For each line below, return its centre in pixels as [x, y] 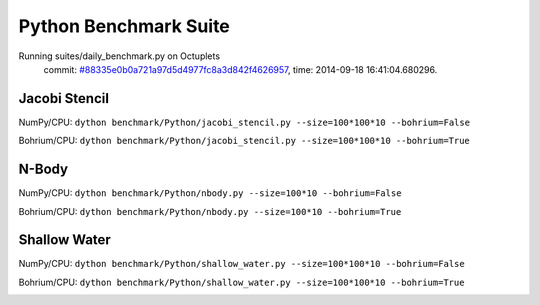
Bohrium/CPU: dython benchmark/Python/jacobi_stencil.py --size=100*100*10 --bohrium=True [244, 141]
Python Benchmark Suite [124, 26]
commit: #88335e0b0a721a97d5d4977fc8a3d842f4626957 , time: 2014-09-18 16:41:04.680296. [240, 69]
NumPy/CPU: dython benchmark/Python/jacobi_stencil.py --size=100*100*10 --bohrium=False [244, 122]
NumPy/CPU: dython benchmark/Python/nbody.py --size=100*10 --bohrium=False [210, 193]
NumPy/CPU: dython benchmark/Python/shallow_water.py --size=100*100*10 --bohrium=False [241, 264]
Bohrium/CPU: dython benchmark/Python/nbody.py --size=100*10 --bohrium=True [210, 211]
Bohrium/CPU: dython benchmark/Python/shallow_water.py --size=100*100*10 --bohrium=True [241, 282]
